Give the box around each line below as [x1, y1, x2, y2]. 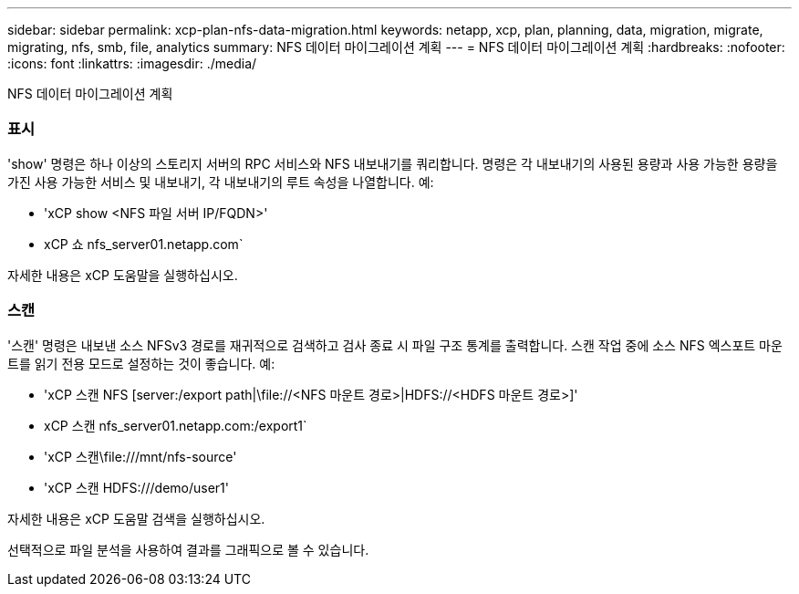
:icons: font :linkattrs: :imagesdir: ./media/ [7, 56, 257, 71]
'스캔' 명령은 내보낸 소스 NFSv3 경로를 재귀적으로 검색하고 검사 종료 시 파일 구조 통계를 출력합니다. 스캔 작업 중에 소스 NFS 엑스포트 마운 [7, 337, 783, 353]
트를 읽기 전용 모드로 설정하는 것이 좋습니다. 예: [7, 355, 275, 371]
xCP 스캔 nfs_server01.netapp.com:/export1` [44, 417, 307, 433]
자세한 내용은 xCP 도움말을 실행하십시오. [7, 266, 238, 283]
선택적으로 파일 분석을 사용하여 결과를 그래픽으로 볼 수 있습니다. [7, 541, 369, 558]
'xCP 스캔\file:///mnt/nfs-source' [44, 448, 237, 464]
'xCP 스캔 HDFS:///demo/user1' [44, 479, 229, 495]
